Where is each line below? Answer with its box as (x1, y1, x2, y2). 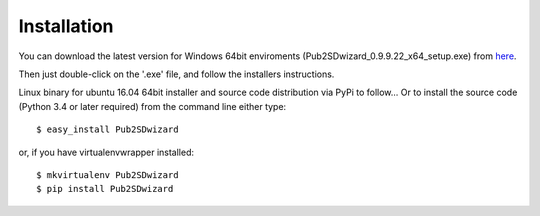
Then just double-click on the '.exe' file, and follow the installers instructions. (18, 68, 335, 80)
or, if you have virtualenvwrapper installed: (18, 146, 195, 158)
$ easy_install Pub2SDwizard (36, 124, 179, 135)
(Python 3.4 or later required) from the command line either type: (18, 100, 287, 112)
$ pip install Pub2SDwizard (36, 183, 174, 195)
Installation (18, 15, 114, 37)
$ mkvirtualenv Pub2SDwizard (36, 169, 179, 180)
